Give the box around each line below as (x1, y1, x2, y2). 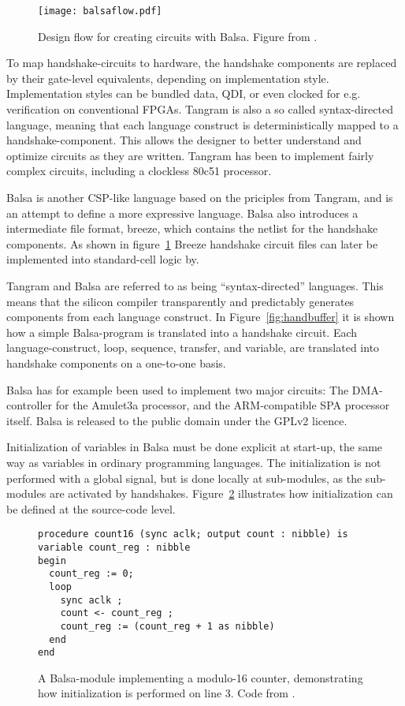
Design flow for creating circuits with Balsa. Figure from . (38, 28, 318, 44)
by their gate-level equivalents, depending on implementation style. (6, 69, 329, 86)
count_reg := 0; (49, 568, 134, 580)
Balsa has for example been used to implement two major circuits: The (6, 381, 349, 398)
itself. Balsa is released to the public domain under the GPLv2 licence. (6, 412, 347, 428)
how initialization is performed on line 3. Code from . (38, 685, 295, 701)
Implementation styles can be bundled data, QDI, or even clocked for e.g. (6, 85, 361, 102)
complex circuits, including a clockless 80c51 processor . (6, 162, 272, 179)
